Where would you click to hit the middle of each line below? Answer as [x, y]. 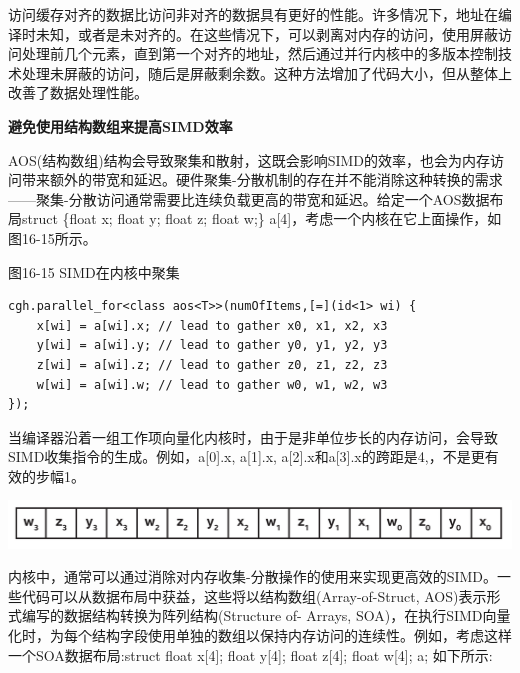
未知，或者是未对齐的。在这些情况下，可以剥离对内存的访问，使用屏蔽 [266, 33]
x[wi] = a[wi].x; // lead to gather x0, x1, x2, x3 [212, 325]
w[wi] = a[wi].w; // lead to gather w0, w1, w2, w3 [212, 384]
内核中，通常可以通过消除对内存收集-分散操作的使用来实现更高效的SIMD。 [253, 576]
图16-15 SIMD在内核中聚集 [94, 271]
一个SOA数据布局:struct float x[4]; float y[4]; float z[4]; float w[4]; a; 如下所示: [250, 654]
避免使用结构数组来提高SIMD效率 [120, 125]
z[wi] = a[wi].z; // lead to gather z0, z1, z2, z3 [212, 364]
